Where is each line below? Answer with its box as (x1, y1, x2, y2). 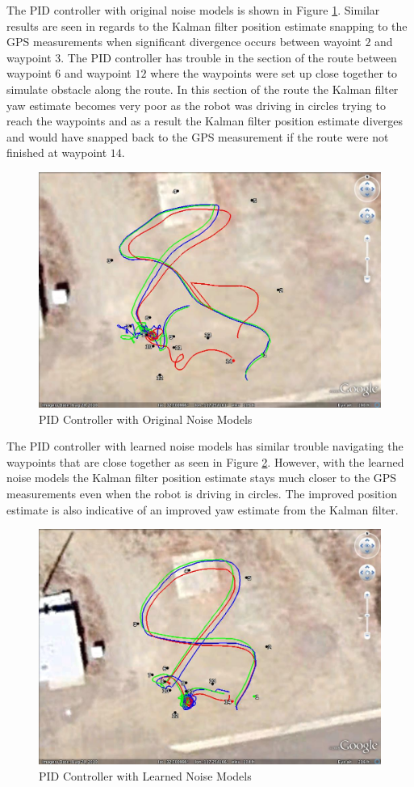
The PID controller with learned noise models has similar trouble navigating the (6, 438, 404, 455)
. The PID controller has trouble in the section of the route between (61, 49, 397, 66)
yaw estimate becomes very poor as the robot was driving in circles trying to (6, 96, 386, 113)
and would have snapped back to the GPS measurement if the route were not (6, 128, 389, 145)
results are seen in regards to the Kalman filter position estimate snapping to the (6, 17, 408, 34)
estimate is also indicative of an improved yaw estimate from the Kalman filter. (6, 501, 399, 518)
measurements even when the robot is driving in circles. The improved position (6, 484, 397, 501)
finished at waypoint (6, 144, 107, 161)
